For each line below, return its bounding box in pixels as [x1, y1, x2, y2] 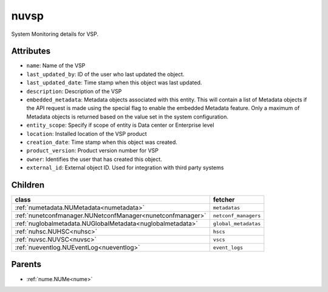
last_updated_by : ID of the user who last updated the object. [26, 70, 185, 78]
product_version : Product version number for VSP [26, 147, 159, 154]
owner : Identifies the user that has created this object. [26, 155, 162, 163]
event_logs [213, 244, 243, 251]
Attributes [11, 46, 51, 56]
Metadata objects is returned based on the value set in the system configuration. [26, 113, 229, 120]
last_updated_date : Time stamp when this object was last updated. [26, 79, 202, 86]
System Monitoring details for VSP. [11, 30, 99, 38]
